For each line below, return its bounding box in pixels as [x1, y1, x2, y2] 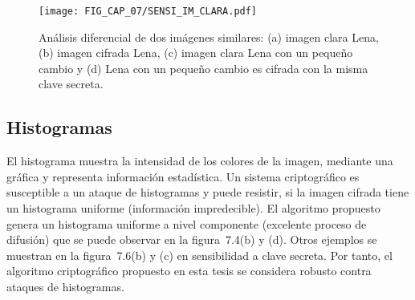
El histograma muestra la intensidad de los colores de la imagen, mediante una [6, 152, 393, 169]
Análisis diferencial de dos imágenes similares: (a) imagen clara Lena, [39, 28, 379, 45]
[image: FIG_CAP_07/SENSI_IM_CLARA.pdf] [39, 6, 258, 17]
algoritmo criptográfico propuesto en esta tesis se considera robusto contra [6, 262, 372, 279]
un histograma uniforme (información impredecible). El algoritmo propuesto [6, 200, 380, 217]
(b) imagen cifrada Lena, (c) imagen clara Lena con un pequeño [39, 44, 353, 61]
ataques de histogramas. [6, 278, 124, 294]
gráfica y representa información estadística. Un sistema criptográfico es [6, 168, 360, 184]
